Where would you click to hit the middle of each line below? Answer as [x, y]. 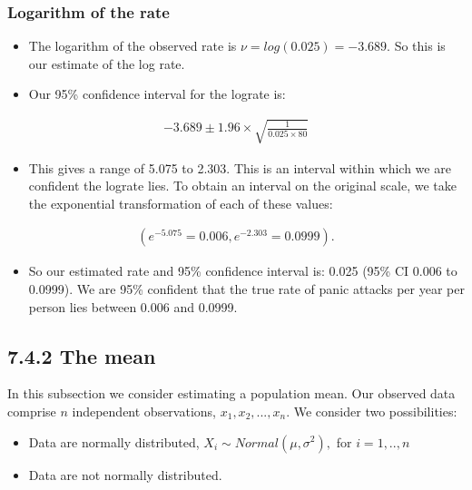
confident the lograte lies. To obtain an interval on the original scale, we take [242, 186]
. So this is [416, 46]
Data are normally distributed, [114, 441]
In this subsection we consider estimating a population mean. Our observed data [231, 393]
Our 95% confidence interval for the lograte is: [157, 94]
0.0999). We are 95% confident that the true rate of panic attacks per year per [246, 288]
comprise [32, 411]
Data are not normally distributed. [125, 474]
